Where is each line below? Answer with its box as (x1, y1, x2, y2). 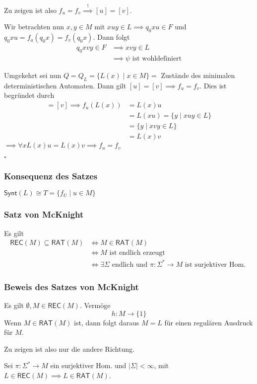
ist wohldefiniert (132, 55, 182, 63)
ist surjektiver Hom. (185, 261, 246, 268)
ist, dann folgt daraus (74, 317, 139, 327)
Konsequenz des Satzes (4, 170, 98, 182)
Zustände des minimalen (161, 70, 235, 80)
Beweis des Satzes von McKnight (4, 280, 139, 293)
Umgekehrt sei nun (4, 70, 62, 80)
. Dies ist (199, 80, 227, 90)
